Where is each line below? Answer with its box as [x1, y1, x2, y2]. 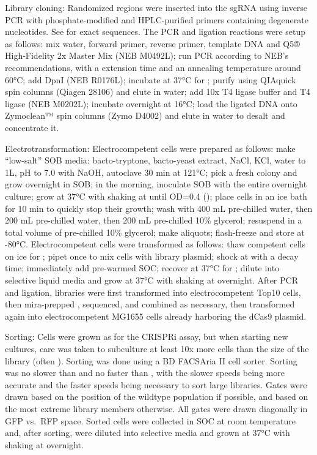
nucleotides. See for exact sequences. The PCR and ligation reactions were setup [5, 25, 305, 38]
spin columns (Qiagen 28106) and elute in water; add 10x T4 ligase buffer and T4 [5, 85, 311, 98]
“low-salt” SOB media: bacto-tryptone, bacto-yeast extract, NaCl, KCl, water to [5, 154, 306, 167]
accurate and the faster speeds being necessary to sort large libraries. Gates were [5, 378, 307, 391]
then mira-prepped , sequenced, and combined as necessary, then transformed [5, 298, 295, 310]
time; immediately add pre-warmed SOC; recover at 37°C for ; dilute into [5, 261, 280, 274]
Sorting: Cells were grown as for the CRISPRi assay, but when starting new [5, 330, 288, 343]
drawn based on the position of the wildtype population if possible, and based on [5, 390, 308, 403]
